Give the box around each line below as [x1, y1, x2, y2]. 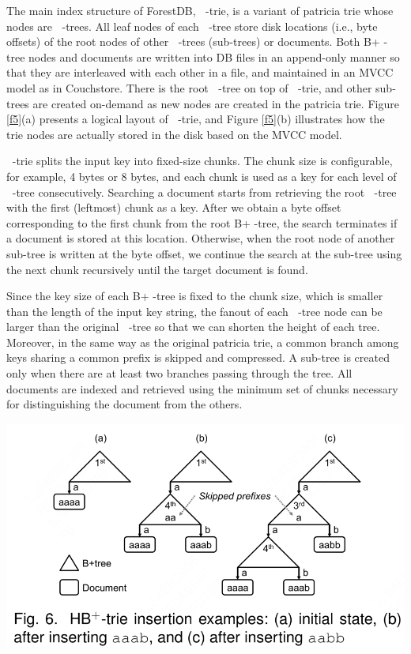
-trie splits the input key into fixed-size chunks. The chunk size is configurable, [12, 152, 393, 169]
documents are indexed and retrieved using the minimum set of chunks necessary [6, 380, 398, 397]
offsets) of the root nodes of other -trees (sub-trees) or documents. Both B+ [6, 33, 380, 50]
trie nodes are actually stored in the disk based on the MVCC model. [6, 126, 342, 142]
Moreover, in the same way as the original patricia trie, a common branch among [6, 333, 399, 350]
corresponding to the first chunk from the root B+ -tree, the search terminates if [6, 214, 398, 231]
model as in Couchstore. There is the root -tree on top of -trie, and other [6, 79, 372, 96]
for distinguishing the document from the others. [6, 396, 243, 412]
